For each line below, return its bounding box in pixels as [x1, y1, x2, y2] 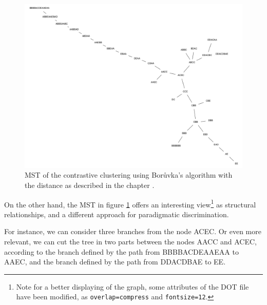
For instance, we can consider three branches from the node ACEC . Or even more [4, 226, 261, 237]
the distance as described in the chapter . [25, 180, 155, 190]
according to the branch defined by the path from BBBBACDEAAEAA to [4, 246, 239, 257]
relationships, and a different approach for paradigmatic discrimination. [4, 208, 229, 219]
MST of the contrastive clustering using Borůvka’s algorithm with [25, 169, 233, 180]
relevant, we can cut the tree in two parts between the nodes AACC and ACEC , [4, 236, 257, 247]
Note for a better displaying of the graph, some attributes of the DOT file [16, 281, 249, 292]
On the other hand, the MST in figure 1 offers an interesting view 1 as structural [4, 197, 256, 209]
